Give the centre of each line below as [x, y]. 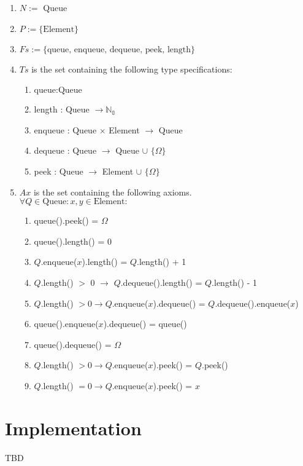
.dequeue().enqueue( [253, 303]
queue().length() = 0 [73, 241]
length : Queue [62, 109]
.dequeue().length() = [161, 282]
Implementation [73, 428]
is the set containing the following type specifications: [132, 69]
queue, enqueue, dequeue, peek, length [119, 49]
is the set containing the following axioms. [113, 192]
